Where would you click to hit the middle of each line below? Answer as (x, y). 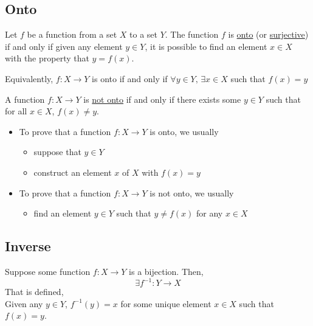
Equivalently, (29, 78)
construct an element (73, 172)
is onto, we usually (184, 131)
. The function (192, 34)
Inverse (28, 246)
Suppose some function (48, 271)
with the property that (47, 58)
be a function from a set (72, 34)
